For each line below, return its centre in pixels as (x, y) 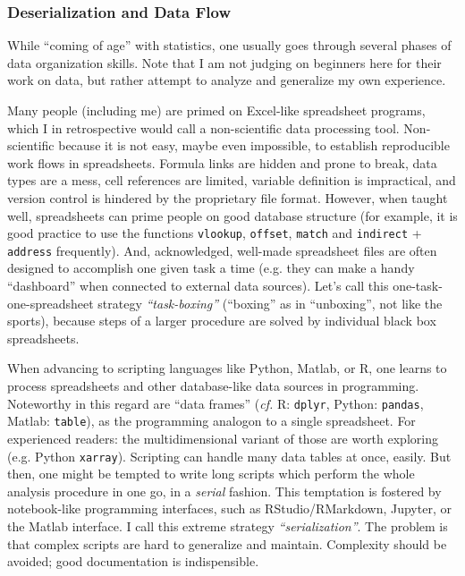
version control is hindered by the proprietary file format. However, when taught (228, 197)
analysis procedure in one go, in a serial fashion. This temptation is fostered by (224, 491)
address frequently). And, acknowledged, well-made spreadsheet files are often (222, 250)
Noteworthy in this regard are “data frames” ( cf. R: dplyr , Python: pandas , (216, 403)
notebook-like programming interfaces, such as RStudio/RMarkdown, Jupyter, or (229, 508)
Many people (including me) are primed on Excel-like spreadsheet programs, (216, 110)
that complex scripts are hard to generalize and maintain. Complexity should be (227, 543)
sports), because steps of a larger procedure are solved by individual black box (222, 321)
